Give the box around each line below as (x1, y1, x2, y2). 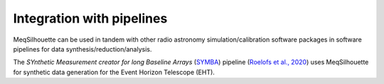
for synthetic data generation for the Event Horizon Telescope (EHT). (13, 68, 215, 76)
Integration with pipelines (13, 11, 168, 26)
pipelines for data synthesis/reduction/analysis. (13, 44, 152, 53)
